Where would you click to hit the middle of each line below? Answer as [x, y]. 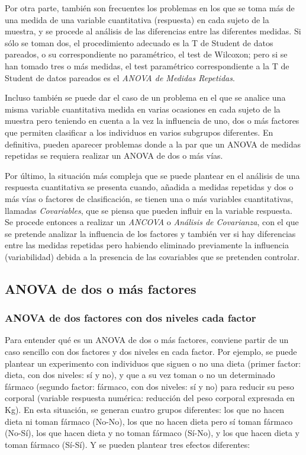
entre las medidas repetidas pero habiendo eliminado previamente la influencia [147, 245]
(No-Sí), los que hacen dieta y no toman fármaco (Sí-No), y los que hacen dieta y [152, 433]
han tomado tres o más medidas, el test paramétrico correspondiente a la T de [147, 65]
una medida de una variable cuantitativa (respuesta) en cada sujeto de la [137, 19]
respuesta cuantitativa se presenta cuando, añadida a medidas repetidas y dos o [149, 187]
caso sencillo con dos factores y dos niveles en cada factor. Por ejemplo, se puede [151, 352]
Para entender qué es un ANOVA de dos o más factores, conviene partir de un [147, 340]
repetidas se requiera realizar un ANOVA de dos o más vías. [114, 156]
